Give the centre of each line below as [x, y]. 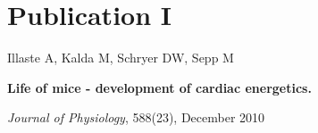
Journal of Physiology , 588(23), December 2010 [136, 117]
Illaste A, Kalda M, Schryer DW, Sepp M [121, 58]
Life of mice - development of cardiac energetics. [159, 87]
